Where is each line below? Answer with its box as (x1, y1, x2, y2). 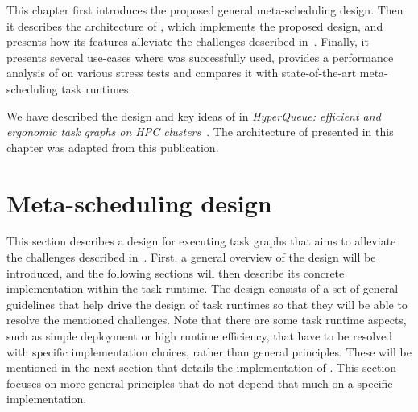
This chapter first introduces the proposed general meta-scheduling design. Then (6, 2, 404, 18)
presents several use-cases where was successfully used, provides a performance (6, 48, 394, 65)
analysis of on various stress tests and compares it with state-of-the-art (6, 64, 357, 81)
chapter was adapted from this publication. (6, 138, 219, 155)
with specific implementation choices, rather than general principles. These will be (6, 343, 412, 360)
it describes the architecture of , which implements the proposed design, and (6, 17, 383, 34)
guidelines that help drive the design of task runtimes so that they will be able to (6, 295, 408, 312)
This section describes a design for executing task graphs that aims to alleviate (6, 233, 396, 249)
